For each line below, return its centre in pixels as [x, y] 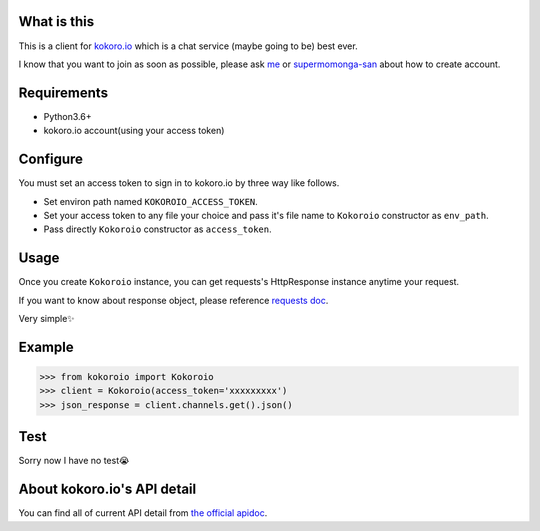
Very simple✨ [46, 318]
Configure [51, 159]
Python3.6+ [67, 116]
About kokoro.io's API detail [107, 489]
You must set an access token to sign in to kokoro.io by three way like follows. [179, 183]
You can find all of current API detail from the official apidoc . [143, 513]
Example [46, 346]
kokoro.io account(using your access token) [134, 131]
